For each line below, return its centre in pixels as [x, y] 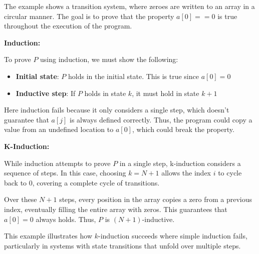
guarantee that [27, 119]
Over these [21, 199]
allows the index [186, 173]
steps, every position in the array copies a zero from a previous [156, 199]
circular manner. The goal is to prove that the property [89, 16]
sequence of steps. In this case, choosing [65, 173]
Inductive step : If [46, 93]
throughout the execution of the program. [68, 26]
